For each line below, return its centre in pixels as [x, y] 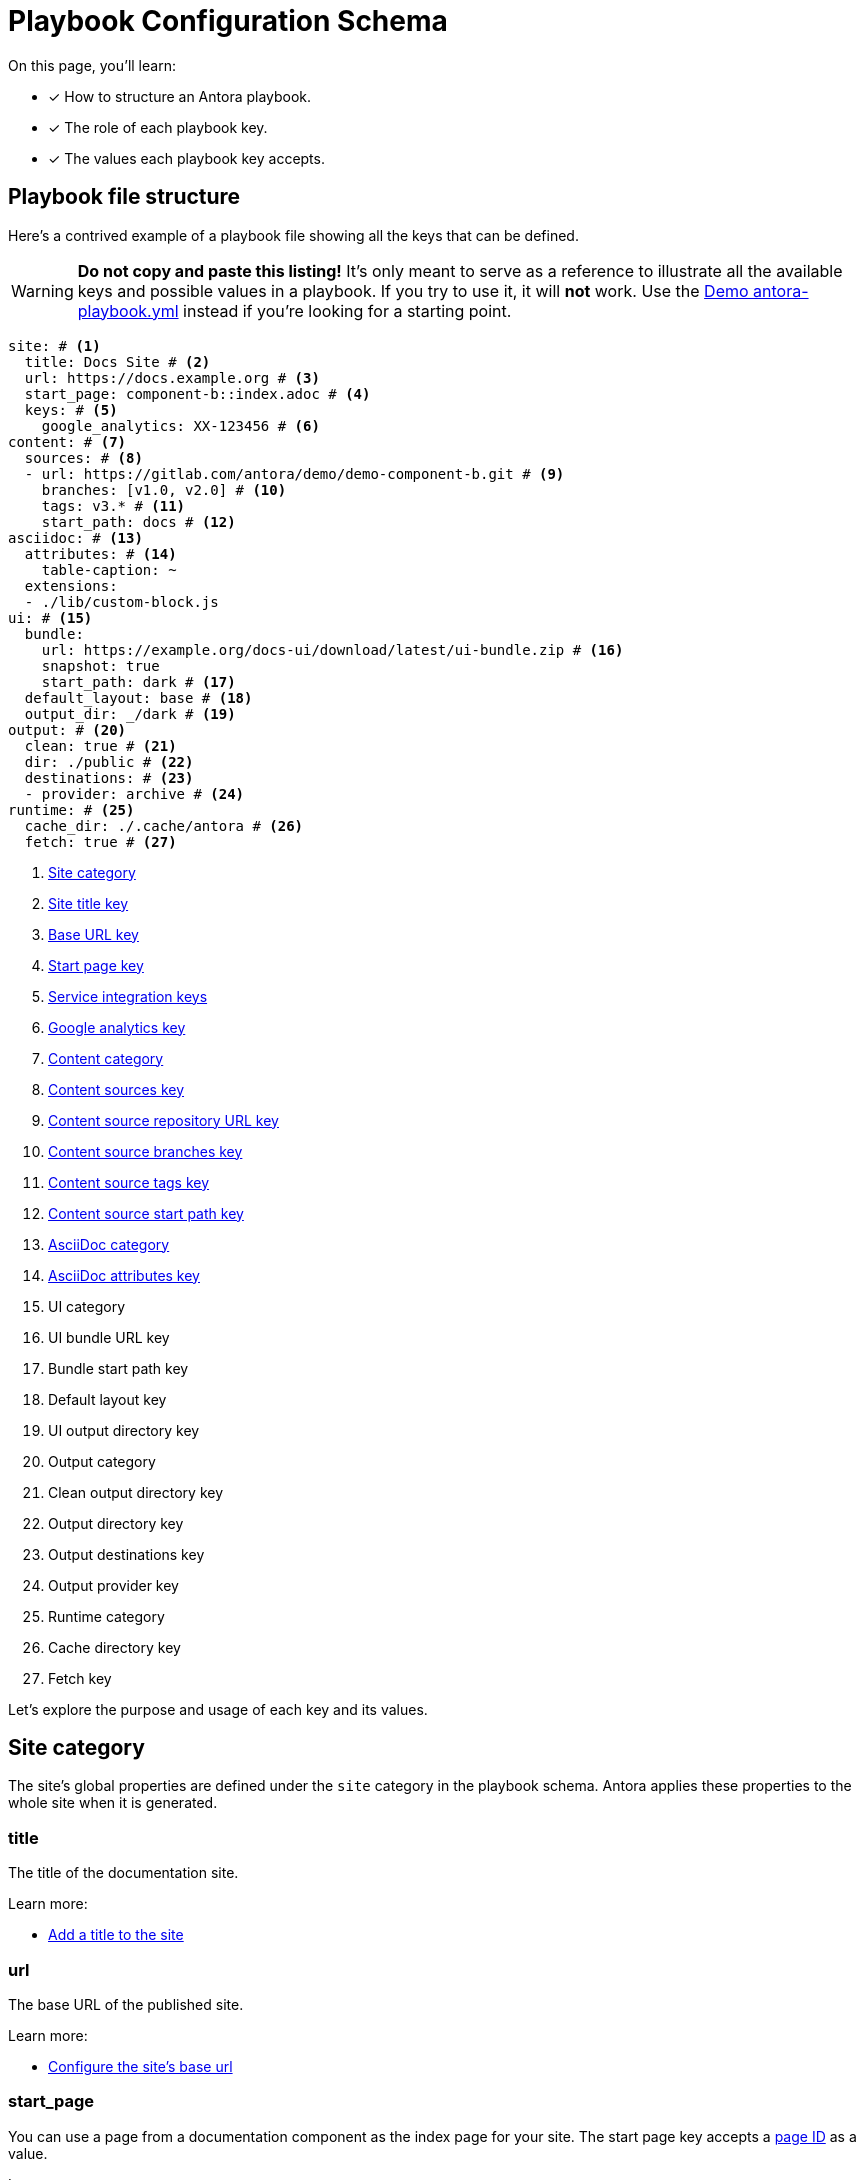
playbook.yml [128, 310]
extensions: [71, 585]
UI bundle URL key [109, 1337]
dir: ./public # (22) [109, 761]
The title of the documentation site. [123, 1873]
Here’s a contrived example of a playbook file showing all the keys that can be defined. [293, 235]
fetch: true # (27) [100, 841]
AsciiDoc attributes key [124, 1275]
